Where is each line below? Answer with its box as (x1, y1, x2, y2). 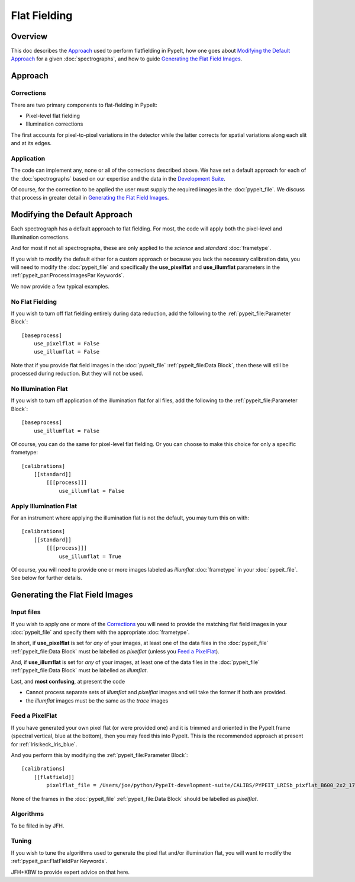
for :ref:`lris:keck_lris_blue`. (11, 740, 78, 748)
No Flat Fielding (11, 297, 57, 306)
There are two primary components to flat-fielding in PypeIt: (11, 101, 158, 108)
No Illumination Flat (11, 384, 68, 393)
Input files (11, 608, 41, 616)
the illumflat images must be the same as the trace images (25, 697, 169, 704)
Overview (11, 31, 48, 41)
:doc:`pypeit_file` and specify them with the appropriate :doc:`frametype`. (11, 628, 190, 636)
